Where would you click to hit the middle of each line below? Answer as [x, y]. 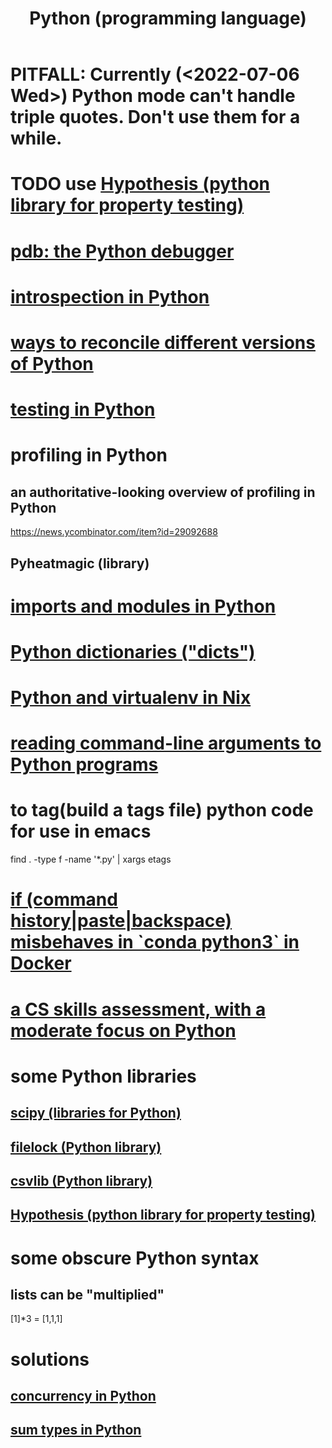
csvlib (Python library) [81, 1180]
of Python [52, 363]
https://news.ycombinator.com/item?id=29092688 [114, 532]
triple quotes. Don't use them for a [155, 117]
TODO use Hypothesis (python [140, 184]
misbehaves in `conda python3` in [155, 942]
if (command [64, 899]
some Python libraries [103, 1076]
